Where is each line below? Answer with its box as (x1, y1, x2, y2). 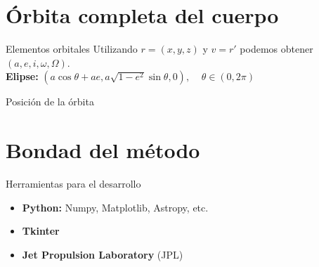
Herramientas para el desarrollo (6, 176, 141, 191)
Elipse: (6, 69, 39, 84)
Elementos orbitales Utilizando (6, 41, 138, 56)
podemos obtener (240, 41, 313, 56)
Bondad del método (6, 136, 200, 164)
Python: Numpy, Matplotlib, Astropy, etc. (22, 200, 209, 214)
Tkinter (22, 223, 60, 238)
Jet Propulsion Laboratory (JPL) (22, 247, 183, 261)
